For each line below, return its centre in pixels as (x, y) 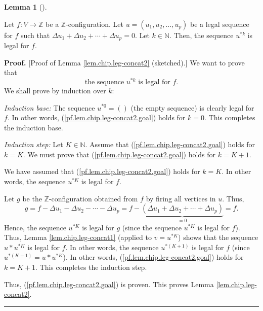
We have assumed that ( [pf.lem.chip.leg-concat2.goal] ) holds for (102, 171)
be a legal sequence (220, 24)
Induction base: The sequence (50, 107)
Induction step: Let (34, 144)
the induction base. (34, 127)
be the (32, 198)
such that (35, 35)
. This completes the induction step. (91, 267)
